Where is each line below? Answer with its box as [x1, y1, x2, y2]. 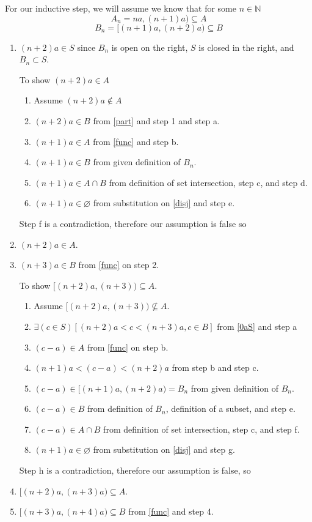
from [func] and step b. [93, 135, 179, 147]
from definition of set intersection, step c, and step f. [103, 422, 300, 435]
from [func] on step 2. [78, 258, 159, 271]
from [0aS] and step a [217, 319, 297, 332]
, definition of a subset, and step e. [165, 402, 296, 415]
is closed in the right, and [198, 40, 294, 53]
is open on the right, [111, 40, 188, 53]
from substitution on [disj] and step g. [93, 443, 235, 456]
